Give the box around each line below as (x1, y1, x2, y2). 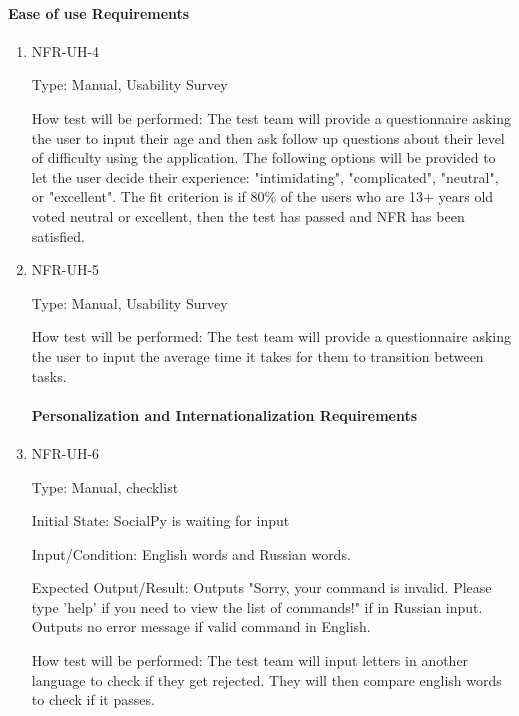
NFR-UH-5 (31, 259, 100, 280)
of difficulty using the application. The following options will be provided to (31, 147, 496, 168)
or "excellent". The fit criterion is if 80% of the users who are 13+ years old (31, 186, 494, 207)
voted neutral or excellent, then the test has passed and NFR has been (31, 205, 465, 226)
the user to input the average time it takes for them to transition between (31, 345, 484, 366)
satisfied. (31, 225, 85, 246)
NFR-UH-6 (31, 442, 100, 463)
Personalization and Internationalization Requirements (31, 404, 418, 425)
